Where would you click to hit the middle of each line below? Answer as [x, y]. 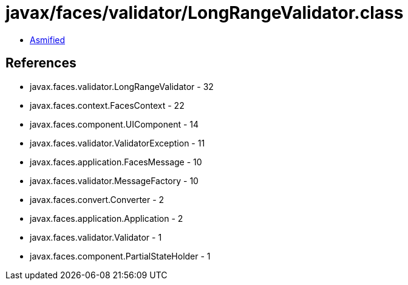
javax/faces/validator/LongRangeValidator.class [205, 13]
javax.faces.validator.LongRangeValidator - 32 [122, 86]
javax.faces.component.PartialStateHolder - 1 [120, 256]
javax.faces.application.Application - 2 [107, 218]
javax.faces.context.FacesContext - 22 [107, 105]
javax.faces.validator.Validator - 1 [96, 237]
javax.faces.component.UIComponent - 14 [114, 124]
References [41, 63]
